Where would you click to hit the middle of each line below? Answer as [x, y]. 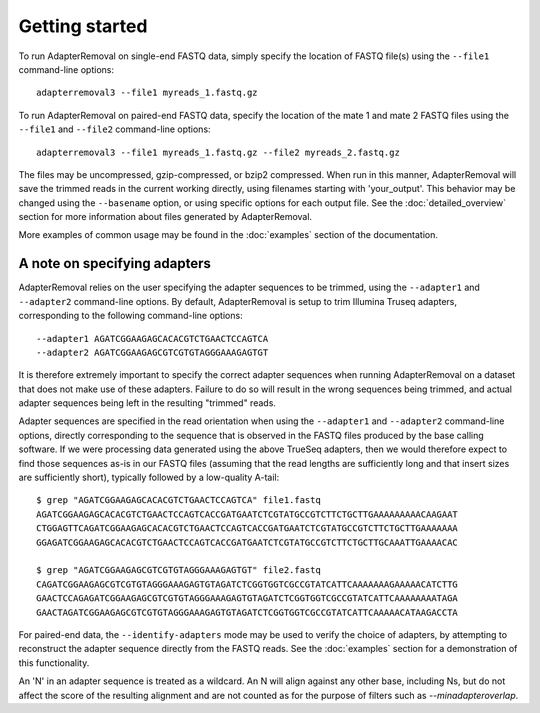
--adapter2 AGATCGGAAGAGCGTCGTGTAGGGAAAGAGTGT [152, 352]
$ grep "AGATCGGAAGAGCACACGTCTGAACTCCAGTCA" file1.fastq [179, 500]
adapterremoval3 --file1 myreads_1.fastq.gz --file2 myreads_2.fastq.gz [218, 152]
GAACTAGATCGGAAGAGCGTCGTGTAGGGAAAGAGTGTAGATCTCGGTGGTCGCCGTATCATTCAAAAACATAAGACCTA [247, 612]
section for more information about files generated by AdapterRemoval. [165, 217]
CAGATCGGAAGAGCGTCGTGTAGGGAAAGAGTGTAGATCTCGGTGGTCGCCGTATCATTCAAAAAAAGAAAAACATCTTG [247, 584]
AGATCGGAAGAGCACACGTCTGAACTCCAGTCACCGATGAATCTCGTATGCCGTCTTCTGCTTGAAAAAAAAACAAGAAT [247, 514]
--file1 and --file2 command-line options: [114, 129]
